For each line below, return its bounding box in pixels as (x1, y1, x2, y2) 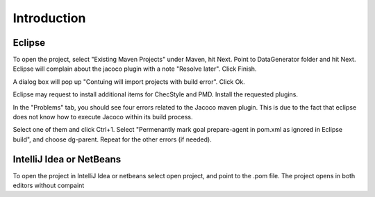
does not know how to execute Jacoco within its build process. (12, 113, 194, 121)
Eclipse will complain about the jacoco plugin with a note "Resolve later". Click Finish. (12, 65, 257, 73)
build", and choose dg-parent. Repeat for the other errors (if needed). (12, 135, 212, 144)
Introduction (12, 10, 86, 26)
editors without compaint (12, 181, 85, 190)
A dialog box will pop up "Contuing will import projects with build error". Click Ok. (12, 77, 246, 86)
